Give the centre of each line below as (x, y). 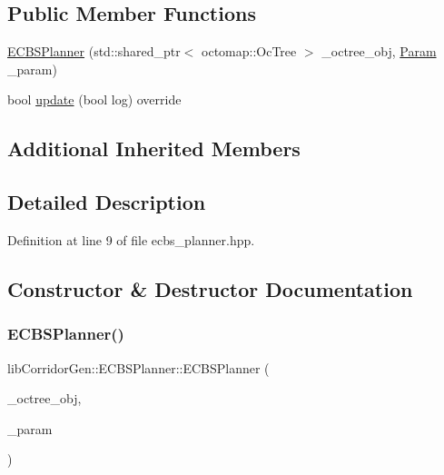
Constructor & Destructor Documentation (210, 288)
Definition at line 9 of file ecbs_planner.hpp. (131, 239)
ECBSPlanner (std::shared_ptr (94, 51)
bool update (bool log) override (94, 99)
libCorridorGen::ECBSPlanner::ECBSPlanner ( (138, 367)
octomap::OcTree (249, 51)
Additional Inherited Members (154, 148)
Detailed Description (107, 202)
